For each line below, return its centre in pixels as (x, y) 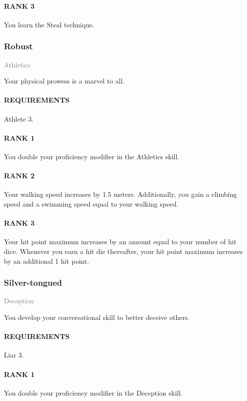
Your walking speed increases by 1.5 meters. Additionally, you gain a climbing (121, 194)
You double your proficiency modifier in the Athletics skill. (92, 156)
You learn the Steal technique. (49, 24)
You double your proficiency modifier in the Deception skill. (93, 392)
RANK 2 (19, 176)
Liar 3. (14, 355)
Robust (19, 46)
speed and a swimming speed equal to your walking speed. (91, 203)
